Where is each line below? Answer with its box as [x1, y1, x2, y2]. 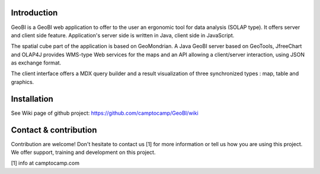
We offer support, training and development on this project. [11, 149, 156, 156]
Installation [11, 94, 53, 104]
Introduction [11, 8, 58, 18]
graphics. [11, 78, 34, 85]
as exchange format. [11, 59, 62, 66]
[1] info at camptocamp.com [11, 160, 80, 167]
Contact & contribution [11, 125, 97, 135]
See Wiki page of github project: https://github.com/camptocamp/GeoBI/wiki [11, 109, 199, 117]
